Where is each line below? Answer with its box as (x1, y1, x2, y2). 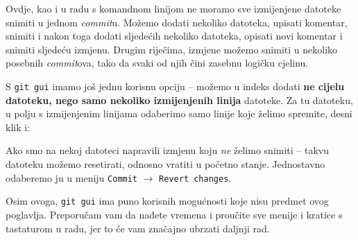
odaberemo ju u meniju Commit (6, 170, 138, 185)
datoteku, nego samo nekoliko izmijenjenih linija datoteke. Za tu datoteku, (6, 92, 353, 107)
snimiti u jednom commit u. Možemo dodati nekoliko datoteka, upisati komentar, (6, 15, 348, 29)
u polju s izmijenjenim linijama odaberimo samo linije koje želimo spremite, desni (6, 106, 352, 121)
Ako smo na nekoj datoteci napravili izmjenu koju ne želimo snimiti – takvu (6, 143, 330, 157)
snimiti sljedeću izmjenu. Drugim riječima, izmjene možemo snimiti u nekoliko (6, 42, 338, 56)
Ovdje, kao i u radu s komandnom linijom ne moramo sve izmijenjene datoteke (6, 1, 341, 15)
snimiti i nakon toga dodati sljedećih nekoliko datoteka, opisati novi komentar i (6, 28, 343, 43)
